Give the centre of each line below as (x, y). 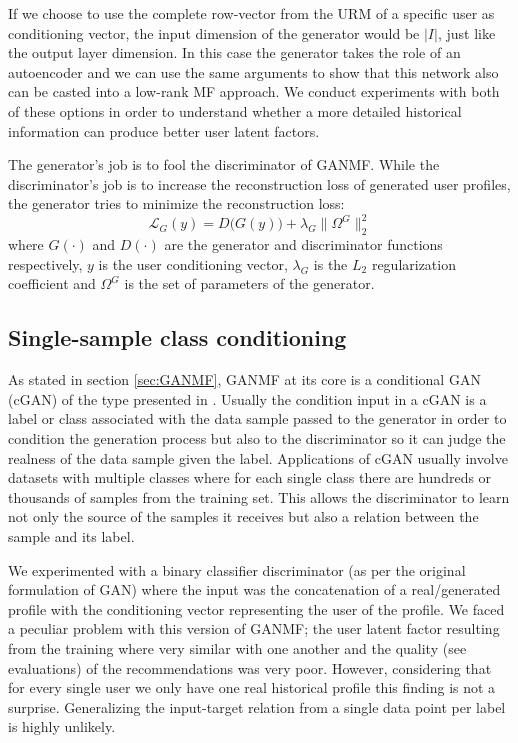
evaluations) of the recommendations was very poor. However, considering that (250, 667)
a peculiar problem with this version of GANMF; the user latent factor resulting (254, 628)
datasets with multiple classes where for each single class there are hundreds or (250, 477)
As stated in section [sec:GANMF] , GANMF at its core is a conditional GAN (244, 379)
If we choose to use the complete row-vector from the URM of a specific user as (251, 13)
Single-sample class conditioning (177, 337)
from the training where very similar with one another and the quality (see (237, 647)
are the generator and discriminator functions (303, 244)
